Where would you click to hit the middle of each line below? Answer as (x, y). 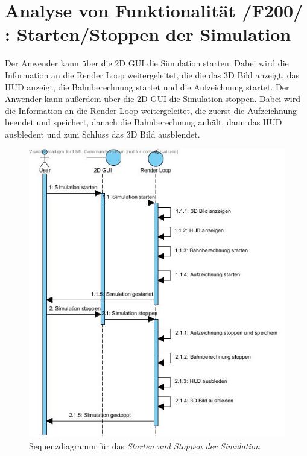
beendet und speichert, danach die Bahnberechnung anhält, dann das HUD (144, 122)
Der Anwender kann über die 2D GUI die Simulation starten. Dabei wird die (147, 63)
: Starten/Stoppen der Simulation (148, 34)
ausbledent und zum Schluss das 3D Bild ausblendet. (103, 134)
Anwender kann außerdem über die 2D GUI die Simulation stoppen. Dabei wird (153, 99)
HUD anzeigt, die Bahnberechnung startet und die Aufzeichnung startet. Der (147, 87)
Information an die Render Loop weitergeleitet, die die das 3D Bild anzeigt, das (152, 74)
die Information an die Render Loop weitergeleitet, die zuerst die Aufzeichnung (151, 110)
